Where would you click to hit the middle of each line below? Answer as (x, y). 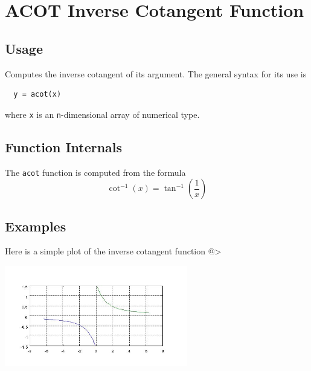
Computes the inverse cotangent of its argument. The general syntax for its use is (156, 73)
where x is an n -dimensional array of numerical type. (102, 114)
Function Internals (64, 147)
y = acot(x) (37, 95)
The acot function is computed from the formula (95, 172)
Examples (36, 226)
